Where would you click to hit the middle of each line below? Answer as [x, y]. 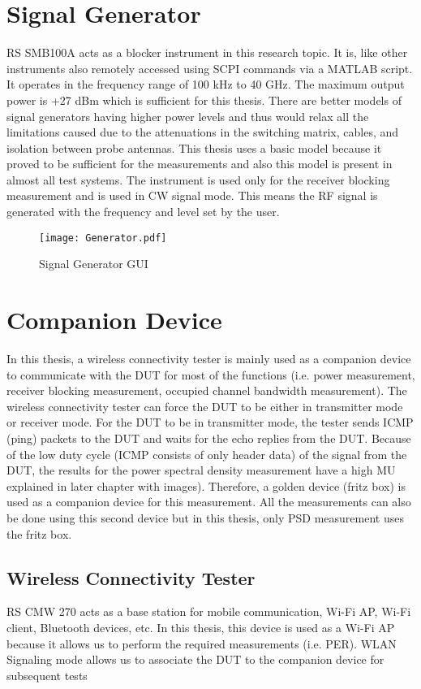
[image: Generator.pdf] [103, 238]
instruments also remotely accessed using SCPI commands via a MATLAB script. [210, 68]
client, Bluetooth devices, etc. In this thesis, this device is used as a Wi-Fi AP [201, 627]
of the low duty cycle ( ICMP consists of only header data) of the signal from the [207, 454]
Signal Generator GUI [94, 264]
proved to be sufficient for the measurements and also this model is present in [200, 164]
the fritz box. [39, 533]
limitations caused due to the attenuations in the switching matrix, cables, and [203, 132]
